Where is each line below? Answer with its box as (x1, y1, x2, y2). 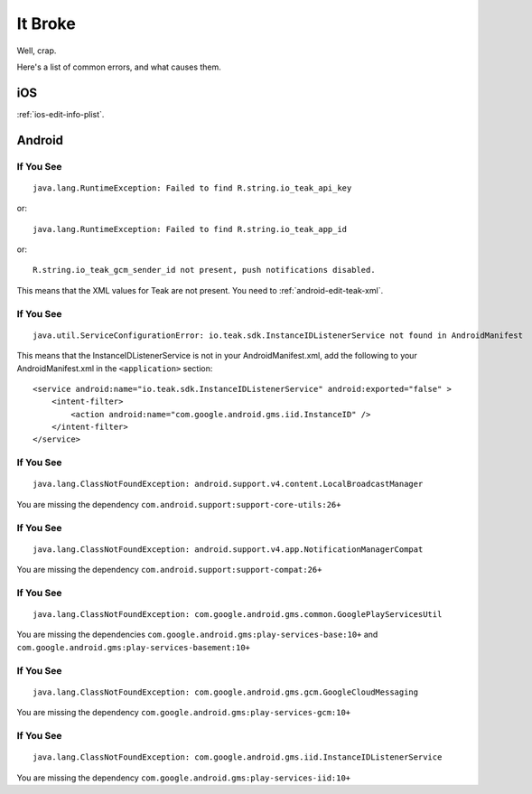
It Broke (16, 14, 76, 33)
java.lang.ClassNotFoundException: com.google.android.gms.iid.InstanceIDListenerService (33, 752, 443, 762)
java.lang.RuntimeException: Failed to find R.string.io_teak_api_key (33, 182, 352, 193)
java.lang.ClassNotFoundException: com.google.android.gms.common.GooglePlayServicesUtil (33, 610, 443, 620)
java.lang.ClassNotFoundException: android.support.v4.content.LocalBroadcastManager (33, 479, 424, 490)
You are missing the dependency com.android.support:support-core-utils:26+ (16, 499, 341, 509)
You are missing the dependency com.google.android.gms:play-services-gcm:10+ (16, 707, 351, 718)
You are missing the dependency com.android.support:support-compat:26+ (16, 565, 322, 575)
